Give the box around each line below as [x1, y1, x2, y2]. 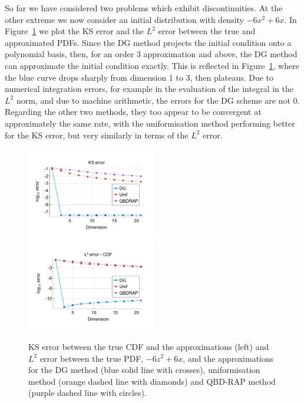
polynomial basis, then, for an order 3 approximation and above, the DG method [5, 48, 298, 60]
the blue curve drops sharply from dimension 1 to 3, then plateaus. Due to [5, 71, 274, 83]
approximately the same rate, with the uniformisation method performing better [5, 117, 295, 129]
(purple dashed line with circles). [28, 387, 147, 399]
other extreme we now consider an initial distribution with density [5, 13, 244, 25]
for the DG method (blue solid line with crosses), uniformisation [28, 364, 260, 376]
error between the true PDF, [39, 352, 144, 364]
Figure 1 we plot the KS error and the [5, 25, 144, 37]
